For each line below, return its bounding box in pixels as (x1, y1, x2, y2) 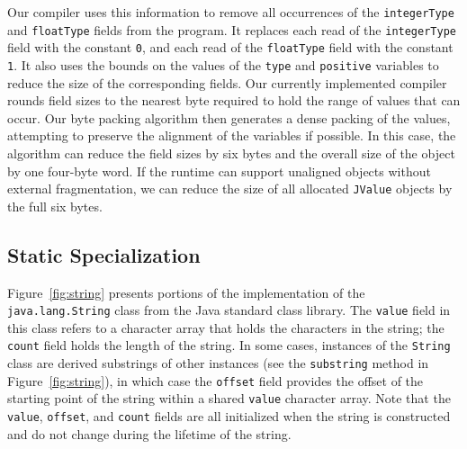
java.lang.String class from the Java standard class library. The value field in (7, 301, 451, 319)
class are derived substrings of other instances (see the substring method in (7, 354, 429, 373)
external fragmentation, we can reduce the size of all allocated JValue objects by (7, 179, 453, 198)
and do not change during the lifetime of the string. (7, 424, 292, 443)
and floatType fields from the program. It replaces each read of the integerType (7, 20, 456, 39)
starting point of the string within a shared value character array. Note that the (7, 389, 451, 408)
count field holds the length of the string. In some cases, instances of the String (7, 336, 451, 355)
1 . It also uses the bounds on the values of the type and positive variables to (7, 55, 439, 74)
